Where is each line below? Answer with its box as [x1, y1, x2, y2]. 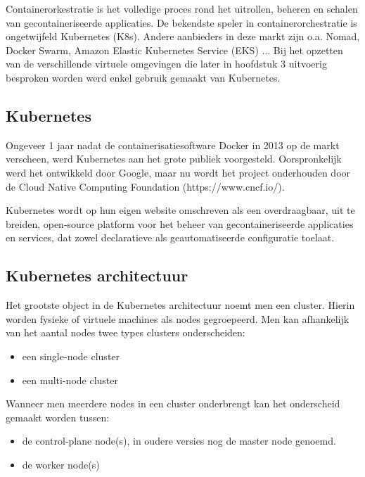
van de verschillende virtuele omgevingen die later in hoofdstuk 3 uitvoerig [6, 56, 327, 71]
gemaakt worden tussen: [6, 409, 110, 424]
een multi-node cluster [22, 372, 119, 387]
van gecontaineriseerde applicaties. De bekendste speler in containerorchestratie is [6, 15, 357, 30]
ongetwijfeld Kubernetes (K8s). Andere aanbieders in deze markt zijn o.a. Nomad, [6, 29, 360, 44]
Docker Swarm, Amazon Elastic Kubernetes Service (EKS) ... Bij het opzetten [6, 42, 343, 57]
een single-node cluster [22, 348, 120, 363]
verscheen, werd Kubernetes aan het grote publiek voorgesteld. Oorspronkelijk [6, 151, 342, 166]
